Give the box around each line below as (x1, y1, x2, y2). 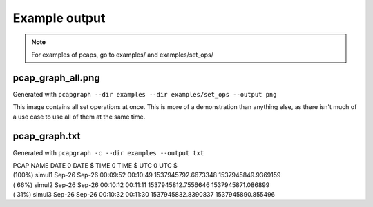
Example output (12, 10, 106, 26)
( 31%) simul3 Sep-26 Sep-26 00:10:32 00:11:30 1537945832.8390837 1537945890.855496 (12, 190, 276, 199)
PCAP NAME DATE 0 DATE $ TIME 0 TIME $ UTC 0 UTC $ (12, 161, 178, 169)
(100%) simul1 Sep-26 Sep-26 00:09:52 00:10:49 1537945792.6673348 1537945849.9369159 (12, 171, 281, 179)
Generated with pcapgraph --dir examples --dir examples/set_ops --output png (12, 90, 277, 98)
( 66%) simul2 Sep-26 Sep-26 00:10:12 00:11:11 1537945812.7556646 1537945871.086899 (12, 180, 270, 189)
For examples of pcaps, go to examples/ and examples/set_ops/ (31, 50, 213, 59)
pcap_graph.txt (12, 130, 81, 142)
